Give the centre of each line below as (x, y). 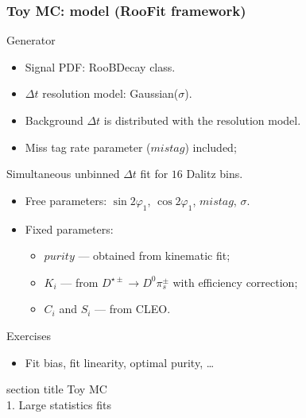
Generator (31, 40)
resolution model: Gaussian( (110, 93)
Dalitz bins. (215, 174)
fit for (154, 174)
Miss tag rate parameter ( (88, 147)
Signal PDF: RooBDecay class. (100, 66)
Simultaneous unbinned (63, 174)
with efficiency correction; (235, 282)
